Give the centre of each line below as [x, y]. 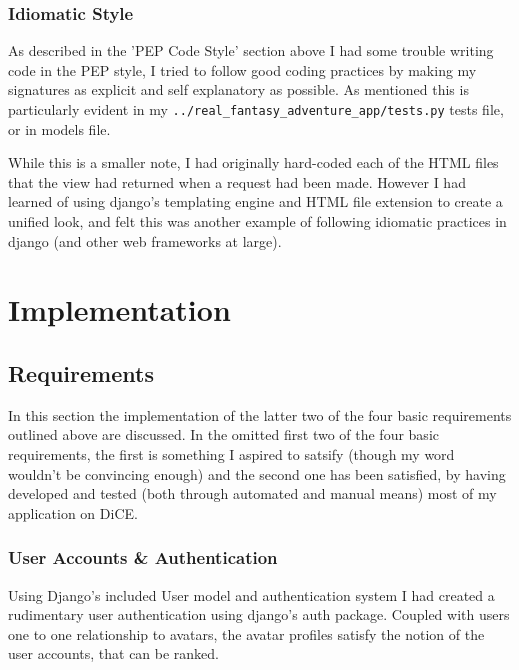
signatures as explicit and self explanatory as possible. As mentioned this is [238, 89]
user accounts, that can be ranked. [114, 653]
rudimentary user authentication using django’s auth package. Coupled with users [259, 614]
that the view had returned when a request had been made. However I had [237, 181]
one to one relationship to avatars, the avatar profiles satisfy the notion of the [246, 633]
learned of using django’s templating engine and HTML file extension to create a [255, 201]
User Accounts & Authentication [143, 557]
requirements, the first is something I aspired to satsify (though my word [231, 453]
